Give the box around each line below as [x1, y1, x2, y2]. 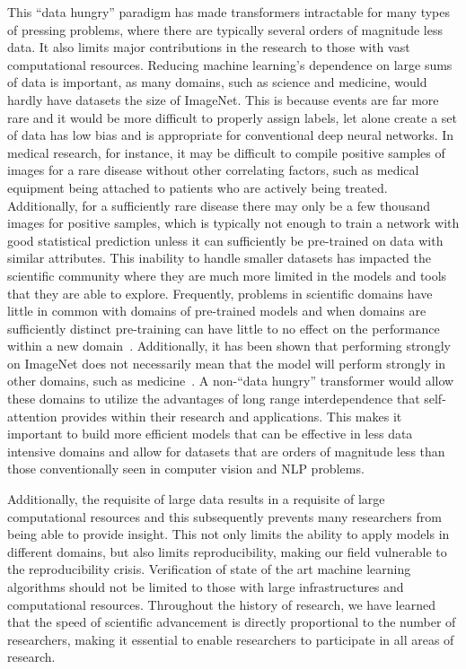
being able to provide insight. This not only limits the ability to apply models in [7, 525, 450, 543]
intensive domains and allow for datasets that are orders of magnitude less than [7, 441, 445, 460]
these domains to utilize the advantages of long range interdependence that [7, 389, 420, 408]
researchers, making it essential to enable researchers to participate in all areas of [7, 630, 454, 648]
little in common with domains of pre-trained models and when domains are [7, 301, 426, 320]
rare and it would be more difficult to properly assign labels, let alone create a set [7, 108, 458, 126]
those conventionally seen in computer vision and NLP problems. [7, 459, 365, 478]
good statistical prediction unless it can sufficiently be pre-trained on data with [7, 230, 444, 249]
